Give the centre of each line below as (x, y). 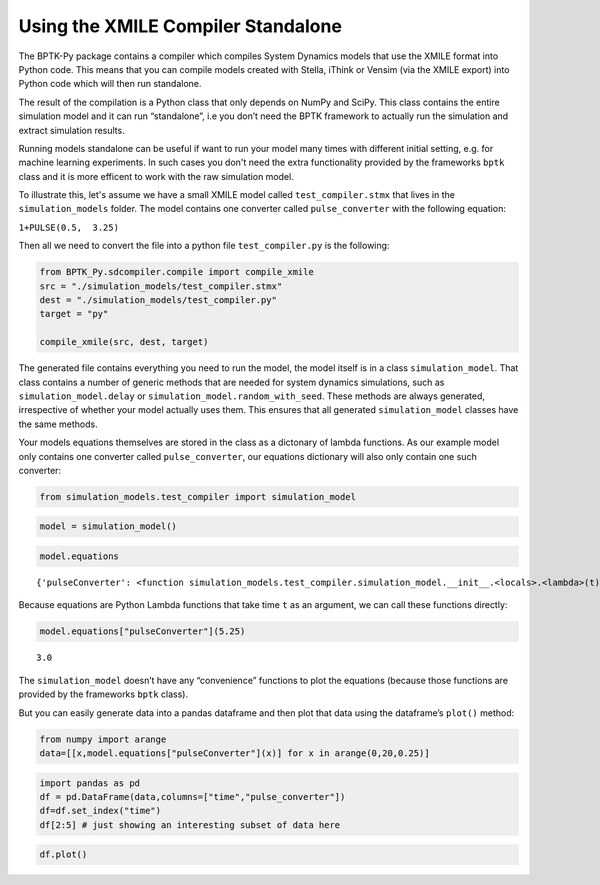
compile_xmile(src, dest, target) (124, 342)
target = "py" (74, 314)
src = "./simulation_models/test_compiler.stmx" (161, 286)
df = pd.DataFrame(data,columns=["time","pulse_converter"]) (192, 796)
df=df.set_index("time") (100, 811)
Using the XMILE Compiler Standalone (180, 26)
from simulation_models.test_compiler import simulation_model (198, 496)
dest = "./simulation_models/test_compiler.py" (158, 300)
